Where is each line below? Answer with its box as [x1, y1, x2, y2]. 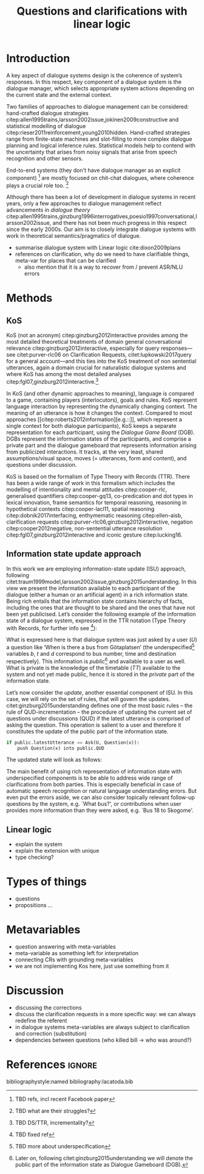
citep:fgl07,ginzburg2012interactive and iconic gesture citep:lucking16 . [6, 531, 183, 538]
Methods [6, 291, 53, 305]
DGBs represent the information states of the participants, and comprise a [6, 435, 191, 443]
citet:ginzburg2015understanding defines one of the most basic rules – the [6, 702, 193, 709]
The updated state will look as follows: [6, 756, 102, 763]
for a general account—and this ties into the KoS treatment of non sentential [6, 358, 197, 365]
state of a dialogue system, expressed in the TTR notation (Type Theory [6, 617, 186, 624]
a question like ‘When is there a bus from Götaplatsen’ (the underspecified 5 [6, 642, 195, 651]
